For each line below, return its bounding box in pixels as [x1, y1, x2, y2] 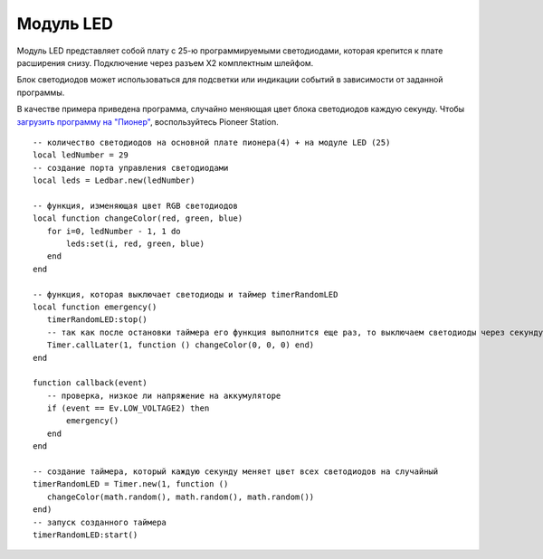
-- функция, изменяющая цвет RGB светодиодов [33, 200, 239, 211]
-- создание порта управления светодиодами [33, 163, 229, 173]
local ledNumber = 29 [33, 150, 129, 160]
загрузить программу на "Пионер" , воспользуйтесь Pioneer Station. [16, 116, 280, 127]
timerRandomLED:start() [33, 530, 138, 540]
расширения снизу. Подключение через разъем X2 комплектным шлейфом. [16, 57, 314, 68]
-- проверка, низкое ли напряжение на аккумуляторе [46, 390, 281, 401]
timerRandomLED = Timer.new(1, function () [33, 479, 229, 489]
